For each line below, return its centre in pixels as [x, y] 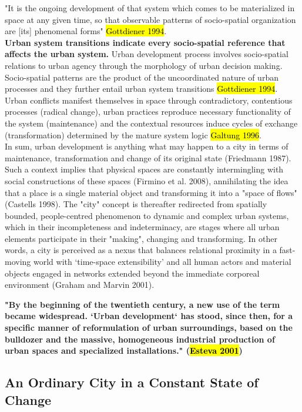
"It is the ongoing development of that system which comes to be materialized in [150, 8]
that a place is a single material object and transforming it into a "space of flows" [151, 192]
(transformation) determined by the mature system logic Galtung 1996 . [133, 134]
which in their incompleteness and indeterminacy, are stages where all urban [142, 227]
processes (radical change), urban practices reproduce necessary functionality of [148, 112]
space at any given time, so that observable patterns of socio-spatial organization [150, 19]
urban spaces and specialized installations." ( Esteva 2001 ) [124, 350]
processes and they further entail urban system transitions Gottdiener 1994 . [141, 89]
